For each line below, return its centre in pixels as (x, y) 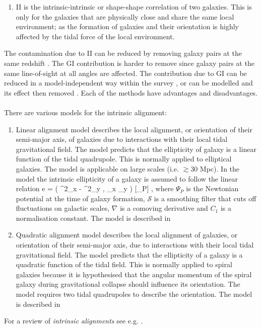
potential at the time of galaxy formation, (80, 198)
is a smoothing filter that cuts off (205, 198)
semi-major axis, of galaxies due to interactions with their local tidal (122, 139)
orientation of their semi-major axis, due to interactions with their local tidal (135, 245)
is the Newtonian (212, 188)
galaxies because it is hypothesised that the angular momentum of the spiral (134, 274)
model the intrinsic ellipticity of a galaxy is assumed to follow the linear (127, 178)
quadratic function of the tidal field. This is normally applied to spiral (124, 264)
